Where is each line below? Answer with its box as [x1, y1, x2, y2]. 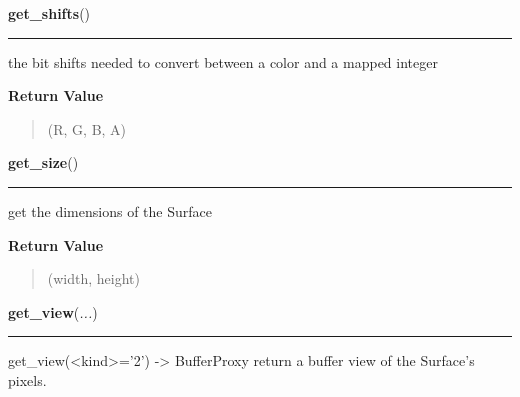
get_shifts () [8, 3, 91, 23]
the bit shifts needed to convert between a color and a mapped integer [8, 51, 438, 72]
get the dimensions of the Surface [8, 200, 212, 221]
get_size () [8, 152, 79, 173]
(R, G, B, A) [47, 118, 127, 139]
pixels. [8, 369, 47, 390]
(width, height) [47, 268, 140, 289]
